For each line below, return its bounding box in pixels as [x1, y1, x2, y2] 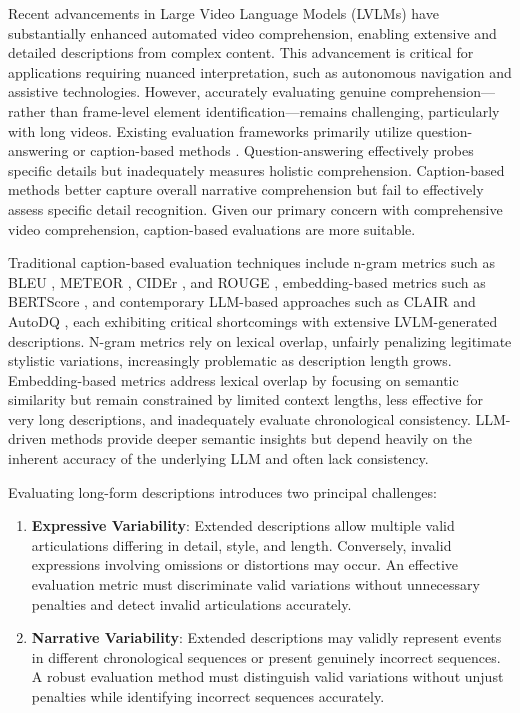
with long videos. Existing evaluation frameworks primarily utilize [8, 120, 412, 141]
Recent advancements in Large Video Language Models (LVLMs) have [8, 3, 439, 23]
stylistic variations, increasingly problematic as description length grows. [8, 350, 452, 371]
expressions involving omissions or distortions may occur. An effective [31, 554, 458, 575]
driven [8, 428, 47, 449]
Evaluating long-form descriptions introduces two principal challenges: [8, 481, 437, 502]
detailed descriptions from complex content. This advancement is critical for [8, 42, 474, 63]
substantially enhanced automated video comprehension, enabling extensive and [8, 22, 497, 43]
